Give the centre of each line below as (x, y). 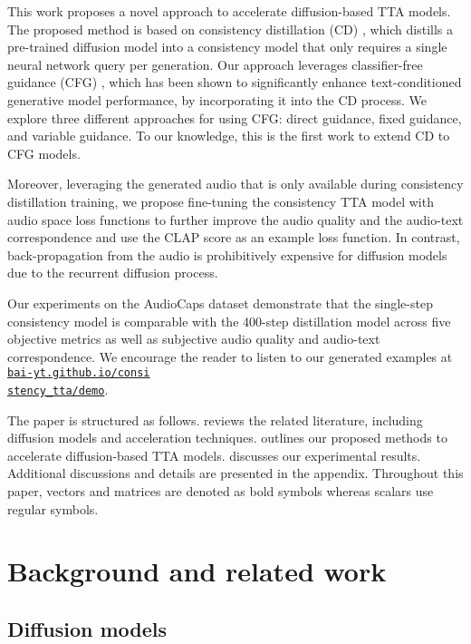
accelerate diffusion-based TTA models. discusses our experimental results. (214, 455)
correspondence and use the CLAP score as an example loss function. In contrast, (234, 237)
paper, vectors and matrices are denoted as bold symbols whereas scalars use (221, 490)
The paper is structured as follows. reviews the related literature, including (215, 420)
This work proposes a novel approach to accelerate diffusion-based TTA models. (229, 11)
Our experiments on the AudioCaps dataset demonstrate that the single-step (220, 302)
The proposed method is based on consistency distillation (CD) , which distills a (231, 29)
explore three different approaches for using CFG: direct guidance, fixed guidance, (235, 117)
